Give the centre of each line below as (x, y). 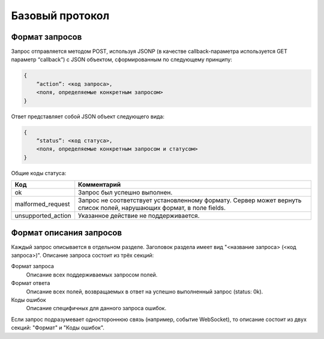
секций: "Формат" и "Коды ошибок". (58, 328)
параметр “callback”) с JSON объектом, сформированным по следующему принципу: (121, 59)
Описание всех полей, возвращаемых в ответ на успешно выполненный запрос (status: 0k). (145, 292)
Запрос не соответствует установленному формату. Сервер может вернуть (190, 200)
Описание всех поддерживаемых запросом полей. (92, 274)
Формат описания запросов (67, 232)
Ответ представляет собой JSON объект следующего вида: (88, 116)
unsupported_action (43, 216)
